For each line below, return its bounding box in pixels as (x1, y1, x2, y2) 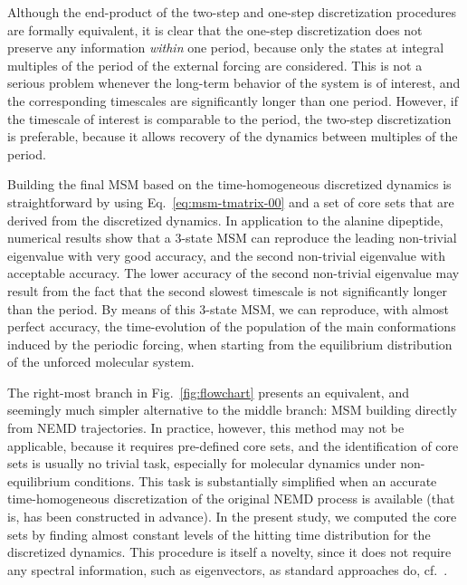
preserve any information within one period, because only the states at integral (7, 38, 444, 57)
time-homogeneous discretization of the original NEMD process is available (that (7, 489, 455, 508)
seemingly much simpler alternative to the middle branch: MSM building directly (7, 400, 457, 419)
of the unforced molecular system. (7, 352, 195, 371)
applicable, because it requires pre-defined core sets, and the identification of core (7, 436, 459, 455)
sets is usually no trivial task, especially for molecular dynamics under (7, 454, 396, 473)
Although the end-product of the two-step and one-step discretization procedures (7, 3, 456, 21)
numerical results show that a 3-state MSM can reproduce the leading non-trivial (7, 228, 457, 247)
